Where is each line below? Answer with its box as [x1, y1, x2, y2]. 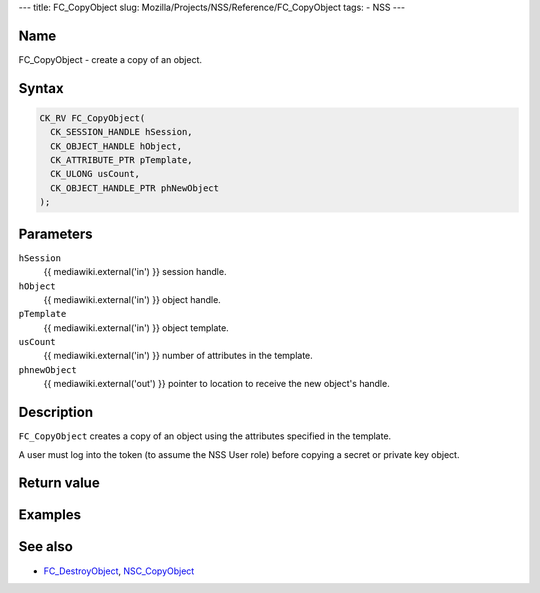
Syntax [18, 80, 64, 97]
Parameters [18, 225, 93, 242]
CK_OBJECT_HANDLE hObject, [50, 140, 183, 152]
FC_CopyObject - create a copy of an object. [18, 53, 203, 65]
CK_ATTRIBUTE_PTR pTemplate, [50, 155, 194, 166]
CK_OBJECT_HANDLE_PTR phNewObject [50, 182, 220, 194]
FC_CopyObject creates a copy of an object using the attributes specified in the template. [18, 430, 392, 442]
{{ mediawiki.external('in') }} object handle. [43, 293, 222, 305]
